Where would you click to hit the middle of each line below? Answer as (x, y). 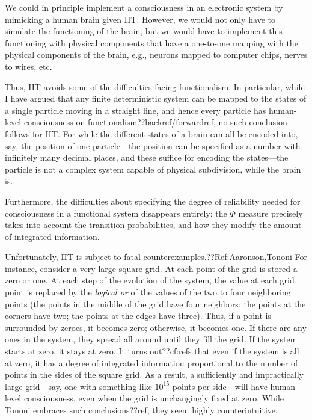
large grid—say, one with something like (78, 386)
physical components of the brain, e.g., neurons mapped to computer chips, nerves (156, 54)
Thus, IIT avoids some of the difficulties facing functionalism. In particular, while (155, 86)
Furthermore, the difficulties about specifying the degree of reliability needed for (153, 201)
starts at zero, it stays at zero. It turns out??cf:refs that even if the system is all (152, 351)
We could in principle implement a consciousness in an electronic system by (144, 7)
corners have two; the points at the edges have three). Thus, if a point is (138, 316)
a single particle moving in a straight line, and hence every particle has (136, 110)
